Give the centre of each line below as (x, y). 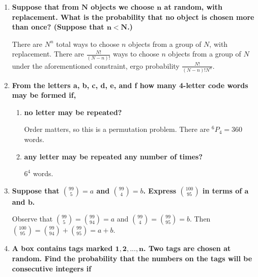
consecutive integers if (52, 268)
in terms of (222, 190)
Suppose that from (45, 7)
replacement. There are (48, 54)
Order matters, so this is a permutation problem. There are (117, 129)
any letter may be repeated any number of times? (113, 156)
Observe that (32, 219)
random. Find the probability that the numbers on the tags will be (132, 258)
